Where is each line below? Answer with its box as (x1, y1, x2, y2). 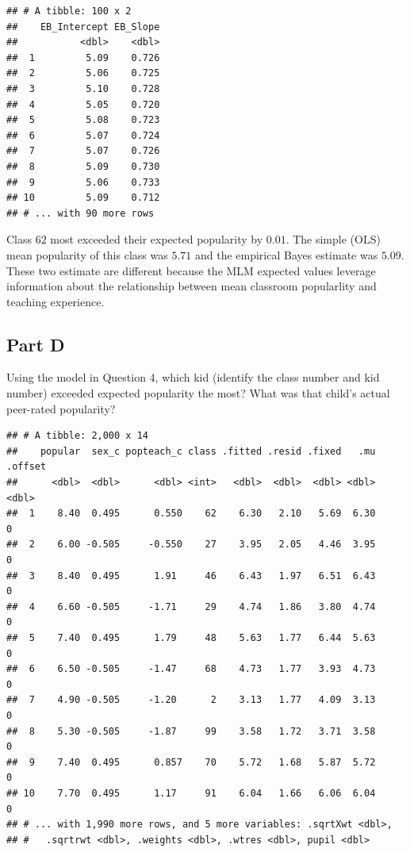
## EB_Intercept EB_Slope (6, 21, 160, 33)
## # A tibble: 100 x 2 (6, 6, 132, 17)
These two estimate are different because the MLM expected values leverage (6, 262, 376, 278)
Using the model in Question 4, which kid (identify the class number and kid (6, 369, 380, 386)
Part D (6, 332, 65, 356)
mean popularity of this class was (6, 246, 168, 263)
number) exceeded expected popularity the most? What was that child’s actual (6, 385, 390, 401)
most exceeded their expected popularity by (50, 231, 263, 248)
